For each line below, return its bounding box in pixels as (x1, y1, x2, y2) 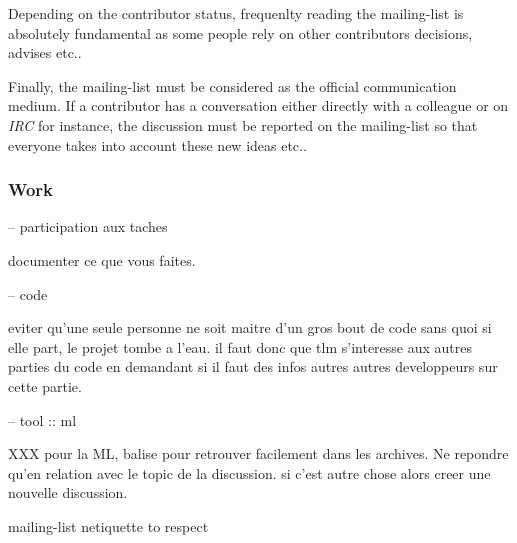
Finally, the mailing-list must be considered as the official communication (8, 75, 457, 96)
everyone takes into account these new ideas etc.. (8, 134, 307, 155)
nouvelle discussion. (8, 482, 128, 503)
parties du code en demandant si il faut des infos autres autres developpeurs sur (8, 356, 498, 377)
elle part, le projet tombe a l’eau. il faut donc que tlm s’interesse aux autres (8, 336, 473, 357)
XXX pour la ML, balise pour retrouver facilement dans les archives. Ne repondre (8, 443, 509, 464)
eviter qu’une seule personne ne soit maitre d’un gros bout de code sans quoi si (8, 317, 492, 338)
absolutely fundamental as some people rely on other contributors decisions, (8, 22, 473, 43)
